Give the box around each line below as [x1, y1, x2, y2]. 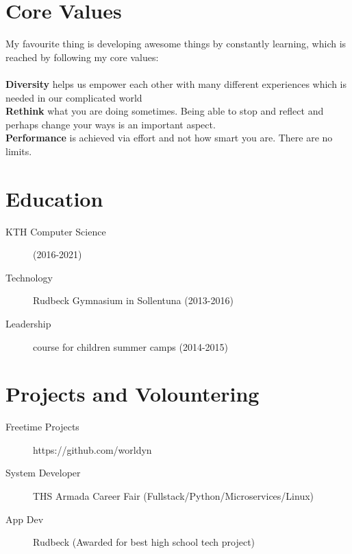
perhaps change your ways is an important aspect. [5, 117, 216, 131]
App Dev [5, 511, 44, 526]
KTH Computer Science [5, 224, 106, 238]
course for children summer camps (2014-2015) [33, 339, 229, 354]
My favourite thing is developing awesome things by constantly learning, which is [5, 36, 347, 51]
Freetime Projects [5, 419, 79, 434]
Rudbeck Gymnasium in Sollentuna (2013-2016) [33, 293, 234, 308]
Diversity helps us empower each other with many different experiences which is [5, 76, 347, 91]
